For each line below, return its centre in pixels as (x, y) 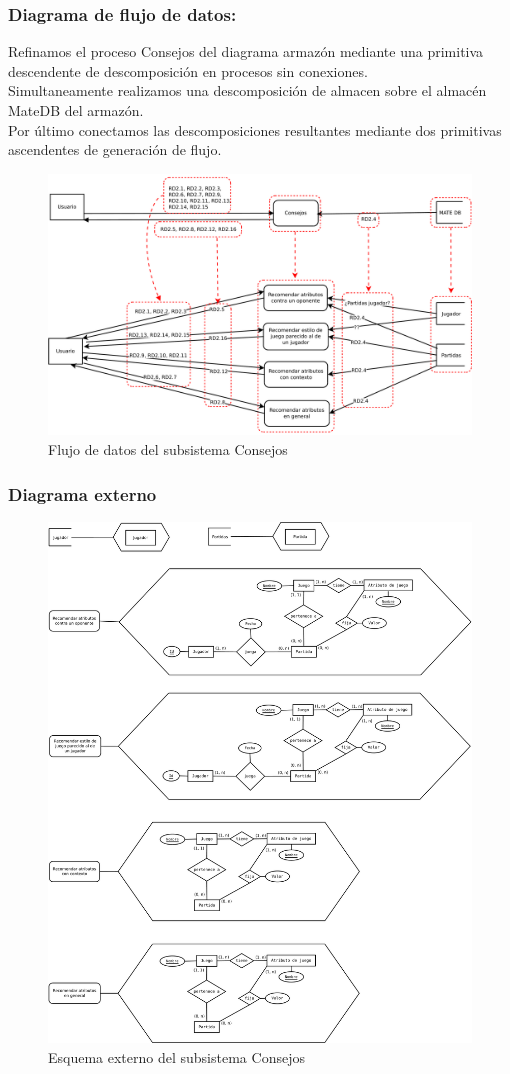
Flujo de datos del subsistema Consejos (168, 449)
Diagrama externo (82, 493)
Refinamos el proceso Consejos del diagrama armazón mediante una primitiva (246, 51)
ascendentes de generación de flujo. (115, 149)
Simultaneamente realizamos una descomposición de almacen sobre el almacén (247, 90)
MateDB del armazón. (76, 110)
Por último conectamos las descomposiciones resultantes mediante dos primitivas (255, 129)
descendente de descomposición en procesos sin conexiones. (188, 70)
